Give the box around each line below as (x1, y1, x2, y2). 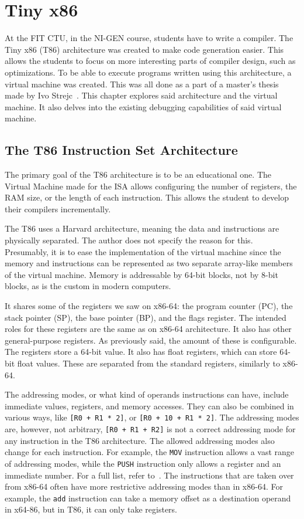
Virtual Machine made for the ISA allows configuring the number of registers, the (5, 179, 297, 192)
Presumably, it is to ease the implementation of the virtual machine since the (5, 245, 281, 257)
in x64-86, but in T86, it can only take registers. (5, 503, 178, 515)
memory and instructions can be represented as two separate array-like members (5, 257, 293, 269)
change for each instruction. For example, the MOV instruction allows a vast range (5, 446, 295, 458)
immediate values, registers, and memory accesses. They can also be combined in (5, 399, 294, 412)
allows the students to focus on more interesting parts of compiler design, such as (5, 55, 296, 67)
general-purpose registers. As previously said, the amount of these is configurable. (5, 334, 297, 346)
